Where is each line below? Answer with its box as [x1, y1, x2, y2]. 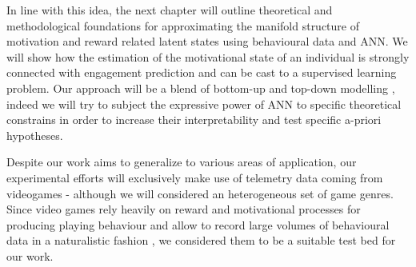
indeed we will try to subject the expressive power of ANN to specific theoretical [6, 95, 402, 112]
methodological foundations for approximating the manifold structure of [6, 17, 359, 34]
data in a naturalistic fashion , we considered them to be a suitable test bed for [6, 232, 396, 249]
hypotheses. [6, 126, 63, 143]
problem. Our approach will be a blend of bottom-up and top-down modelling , [6, 79, 395, 96]
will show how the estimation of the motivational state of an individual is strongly [6, 48, 410, 65]
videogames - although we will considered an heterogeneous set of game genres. [6, 185, 394, 201]
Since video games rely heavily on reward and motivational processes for [6, 201, 361, 217]
